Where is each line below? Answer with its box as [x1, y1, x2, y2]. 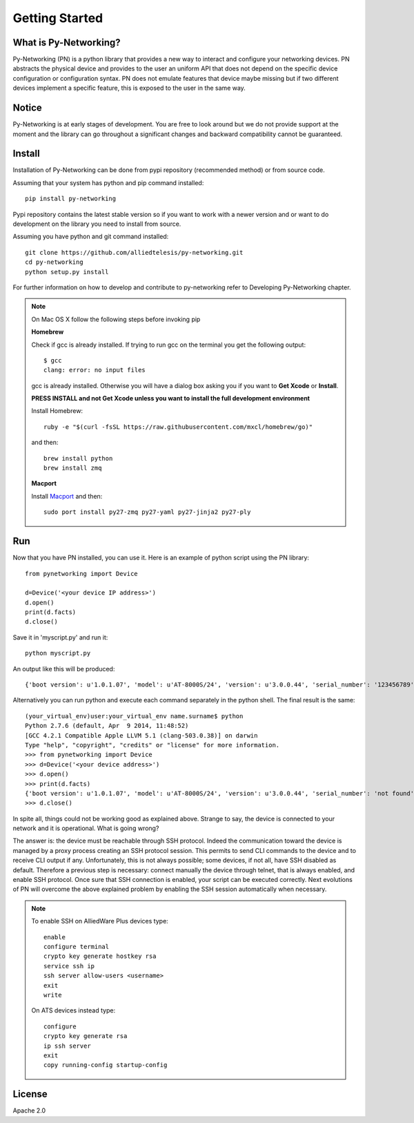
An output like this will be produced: [12, 664, 115, 673]
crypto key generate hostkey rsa [43, 952, 157, 960]
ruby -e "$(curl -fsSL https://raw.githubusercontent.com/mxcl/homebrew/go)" [43, 423, 313, 431]
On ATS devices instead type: [31, 1006, 116, 1015]
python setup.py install [25, 268, 109, 276]
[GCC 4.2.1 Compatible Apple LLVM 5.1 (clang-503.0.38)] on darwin [25, 731, 258, 739]
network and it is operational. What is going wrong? [12, 824, 159, 832]
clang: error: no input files [43, 366, 146, 374]
